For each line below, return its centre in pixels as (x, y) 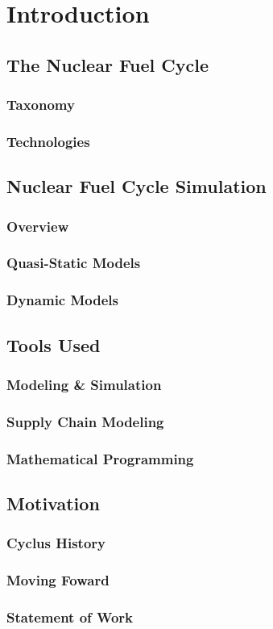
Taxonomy (41, 105)
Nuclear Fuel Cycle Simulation (136, 186)
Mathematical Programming (100, 458)
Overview (38, 226)
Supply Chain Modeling (85, 421)
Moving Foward (58, 580)
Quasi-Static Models (74, 263)
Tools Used (54, 344)
